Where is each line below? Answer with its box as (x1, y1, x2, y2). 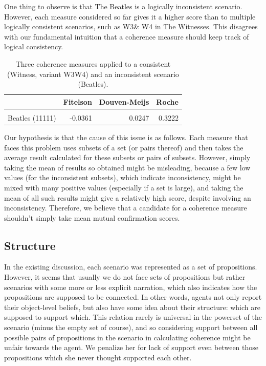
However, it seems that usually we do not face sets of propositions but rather (4, 272, 246, 282)
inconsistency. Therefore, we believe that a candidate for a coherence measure (4, 202, 247, 213)
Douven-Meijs (99, 96, 149, 107)
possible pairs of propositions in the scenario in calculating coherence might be (4, 332, 251, 342)
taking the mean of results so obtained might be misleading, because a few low (4, 162, 251, 172)
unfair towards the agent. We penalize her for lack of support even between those (4, 342, 259, 353)
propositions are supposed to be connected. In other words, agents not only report (4, 292, 262, 302)
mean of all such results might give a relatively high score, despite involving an (4, 192, 251, 203)
